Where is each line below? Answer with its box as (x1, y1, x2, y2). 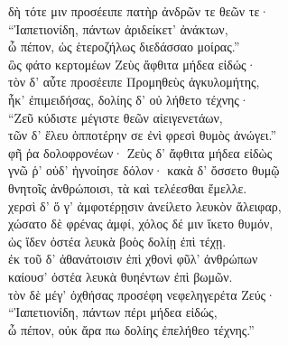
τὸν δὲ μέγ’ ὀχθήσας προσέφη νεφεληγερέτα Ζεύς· (8, 284, 276, 303)
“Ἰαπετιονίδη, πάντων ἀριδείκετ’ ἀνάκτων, (8, 19, 228, 38)
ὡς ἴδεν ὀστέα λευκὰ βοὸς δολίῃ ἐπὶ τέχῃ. (8, 231, 227, 250)
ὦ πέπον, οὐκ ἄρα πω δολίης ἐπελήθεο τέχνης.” (8, 320, 255, 339)
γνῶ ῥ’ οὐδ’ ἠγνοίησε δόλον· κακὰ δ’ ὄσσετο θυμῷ (8, 161, 280, 180)
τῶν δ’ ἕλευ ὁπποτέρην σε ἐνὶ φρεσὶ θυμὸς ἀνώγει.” (8, 126, 277, 145)
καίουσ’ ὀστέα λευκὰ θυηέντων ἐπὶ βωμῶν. (8, 266, 233, 285)
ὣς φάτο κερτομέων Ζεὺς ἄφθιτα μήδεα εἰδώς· (8, 54, 256, 73)
